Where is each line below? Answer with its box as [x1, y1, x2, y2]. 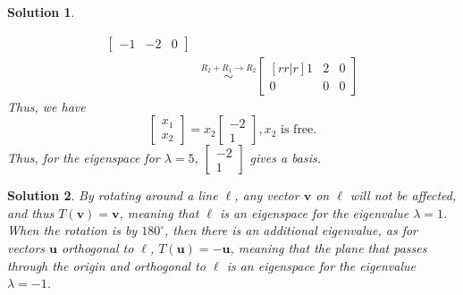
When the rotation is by [7, 221, 138, 240]
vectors [7, 239, 46, 257]
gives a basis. [249, 148, 322, 167]
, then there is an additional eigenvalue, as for [164, 221, 418, 240]
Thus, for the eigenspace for [7, 148, 160, 167]
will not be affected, [349, 186, 457, 205]
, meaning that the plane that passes [230, 239, 427, 257]
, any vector [234, 186, 299, 205]
